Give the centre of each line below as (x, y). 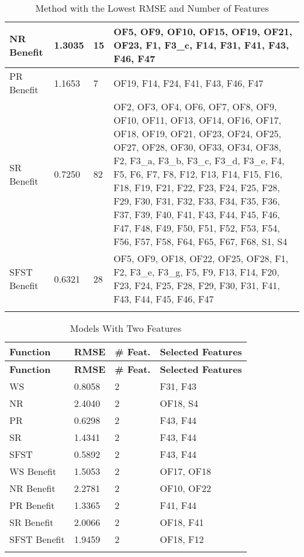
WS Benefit (33, 471)
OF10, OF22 (186, 488)
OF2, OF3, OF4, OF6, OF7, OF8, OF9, (195, 106)
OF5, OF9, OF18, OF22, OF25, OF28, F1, (201, 258)
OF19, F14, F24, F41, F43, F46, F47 (189, 83)
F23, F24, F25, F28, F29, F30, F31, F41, (197, 285)
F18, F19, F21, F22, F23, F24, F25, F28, (197, 187)
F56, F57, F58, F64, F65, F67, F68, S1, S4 (201, 241)
